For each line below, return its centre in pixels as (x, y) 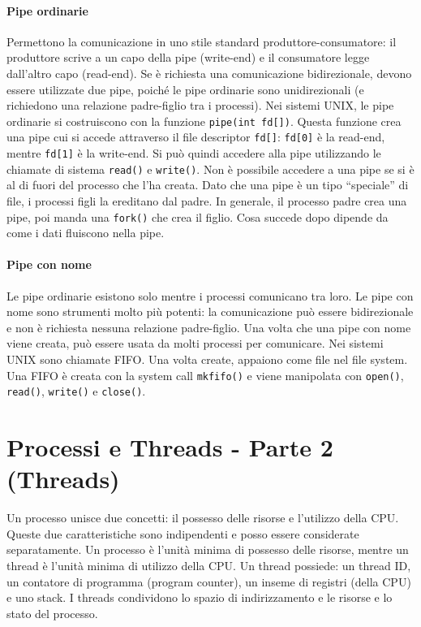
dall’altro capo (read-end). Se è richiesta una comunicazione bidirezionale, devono (209, 73)
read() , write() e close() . (76, 391)
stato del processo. (52, 613)
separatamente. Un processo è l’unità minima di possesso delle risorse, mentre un (208, 549)
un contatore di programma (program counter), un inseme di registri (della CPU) (209, 581)
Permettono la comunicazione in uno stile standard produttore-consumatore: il (202, 41)
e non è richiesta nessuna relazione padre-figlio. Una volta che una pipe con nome (209, 327)
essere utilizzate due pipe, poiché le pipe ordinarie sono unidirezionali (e (185, 89)
